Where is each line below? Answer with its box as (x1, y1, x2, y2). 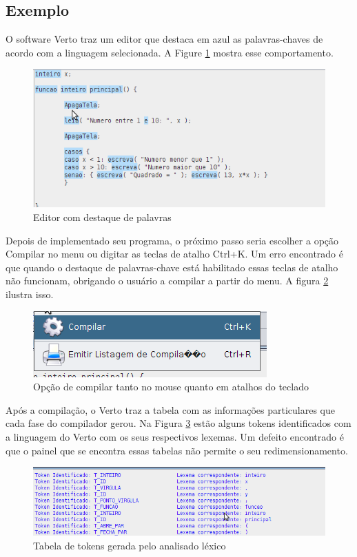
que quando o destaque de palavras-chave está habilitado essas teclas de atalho (6, 260, 338, 274)
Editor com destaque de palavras (33, 210, 172, 224)
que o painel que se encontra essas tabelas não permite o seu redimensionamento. (6, 443, 348, 457)
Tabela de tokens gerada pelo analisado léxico (33, 538, 226, 552)
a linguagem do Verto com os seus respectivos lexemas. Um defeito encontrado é (6, 430, 344, 443)
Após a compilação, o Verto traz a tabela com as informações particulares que (6, 402, 336, 417)
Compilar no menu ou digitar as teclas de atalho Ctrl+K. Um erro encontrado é (6, 246, 343, 261)
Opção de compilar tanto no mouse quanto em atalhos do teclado (33, 379, 309, 394)
